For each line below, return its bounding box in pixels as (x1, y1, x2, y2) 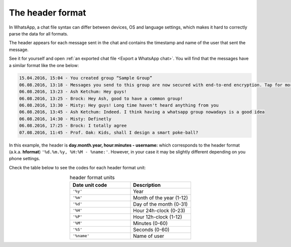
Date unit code (73, 181, 107, 188)
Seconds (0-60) (133, 226, 170, 233)
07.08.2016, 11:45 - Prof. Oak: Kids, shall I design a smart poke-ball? (19, 130, 198, 135)
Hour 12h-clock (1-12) (133, 214, 182, 220)
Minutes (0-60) (133, 220, 168, 227)
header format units (69, 174, 115, 181)
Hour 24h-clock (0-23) (133, 207, 185, 214)
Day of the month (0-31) (133, 200, 188, 207)
